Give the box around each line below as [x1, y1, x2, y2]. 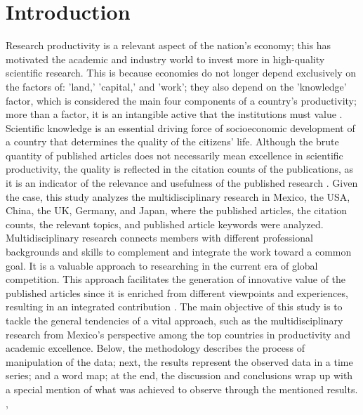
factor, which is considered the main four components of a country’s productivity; [6, 93, 357, 107]
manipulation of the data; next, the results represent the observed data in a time [6, 354, 353, 369]
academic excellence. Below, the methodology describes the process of [6, 341, 305, 355]
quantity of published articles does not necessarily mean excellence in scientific [6, 147, 343, 162]
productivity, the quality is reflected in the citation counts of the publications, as [6, 162, 354, 176]
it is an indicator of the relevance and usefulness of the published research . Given [6, 176, 358, 190]
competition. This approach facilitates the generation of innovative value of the [6, 272, 346, 286]
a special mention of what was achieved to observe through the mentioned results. [6, 381, 358, 396]
